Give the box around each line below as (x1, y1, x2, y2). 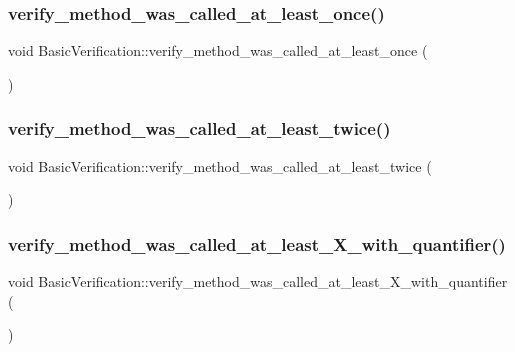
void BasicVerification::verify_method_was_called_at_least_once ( (8, 40, 428, 61)
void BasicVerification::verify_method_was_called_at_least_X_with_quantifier (8, 271, 508, 292)
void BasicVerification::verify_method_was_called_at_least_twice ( (8, 155, 432, 176)
